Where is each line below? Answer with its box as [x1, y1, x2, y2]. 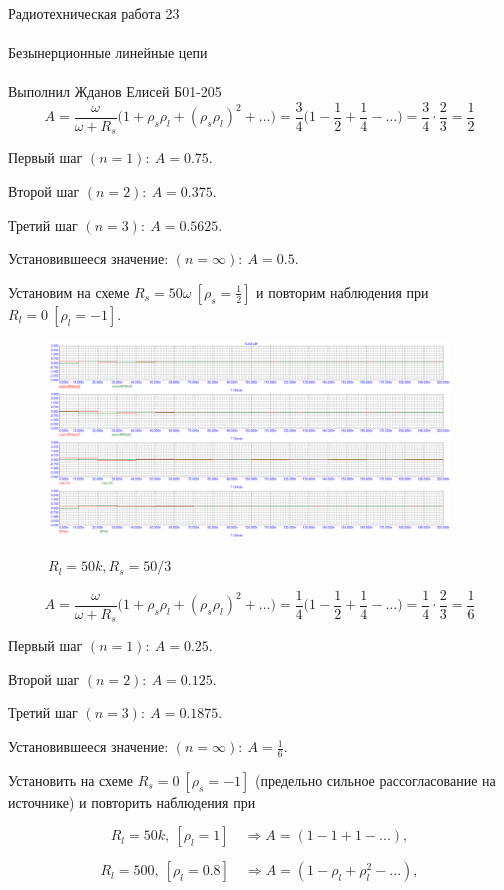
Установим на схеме [8, 281, 130, 302]
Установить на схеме [8, 769, 134, 790]
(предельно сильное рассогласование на [255, 769, 496, 790]
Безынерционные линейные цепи [8, 42, 208, 63]
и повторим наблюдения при [256, 281, 429, 302]
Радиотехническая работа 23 [8, 3, 180, 23]
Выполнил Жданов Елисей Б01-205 [8, 81, 222, 102]
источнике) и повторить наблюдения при [8, 791, 256, 812]
